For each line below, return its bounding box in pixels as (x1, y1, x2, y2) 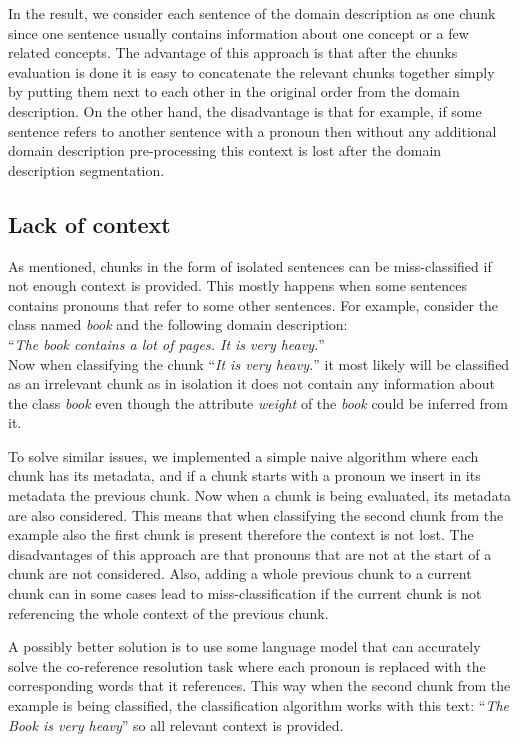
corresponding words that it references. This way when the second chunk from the (8, 675, 511, 696)
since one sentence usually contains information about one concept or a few (8, 22, 469, 43)
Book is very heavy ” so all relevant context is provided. (8, 714, 344, 735)
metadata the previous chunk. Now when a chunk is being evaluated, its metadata (8, 485, 512, 506)
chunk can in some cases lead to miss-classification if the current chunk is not (8, 583, 482, 604)
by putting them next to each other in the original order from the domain (8, 81, 460, 102)
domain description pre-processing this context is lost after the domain (8, 140, 442, 161)
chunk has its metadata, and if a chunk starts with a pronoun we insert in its (8, 465, 481, 486)
